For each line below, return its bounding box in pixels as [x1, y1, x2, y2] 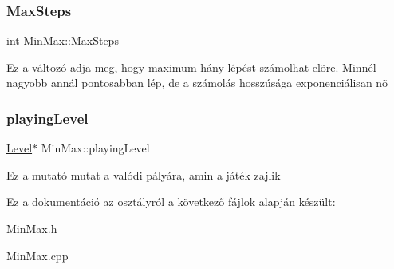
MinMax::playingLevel [41, 140, 150, 156]
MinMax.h [6, 220, 57, 236]
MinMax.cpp [6, 247, 69, 263]
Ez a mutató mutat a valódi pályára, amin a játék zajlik [6, 166, 281, 183]
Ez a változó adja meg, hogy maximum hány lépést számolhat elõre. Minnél [6, 58, 376, 75]
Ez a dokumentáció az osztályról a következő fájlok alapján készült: [6, 193, 336, 210]
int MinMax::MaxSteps [6, 32, 119, 49]
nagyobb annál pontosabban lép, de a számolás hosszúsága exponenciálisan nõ [6, 74, 388, 91]
